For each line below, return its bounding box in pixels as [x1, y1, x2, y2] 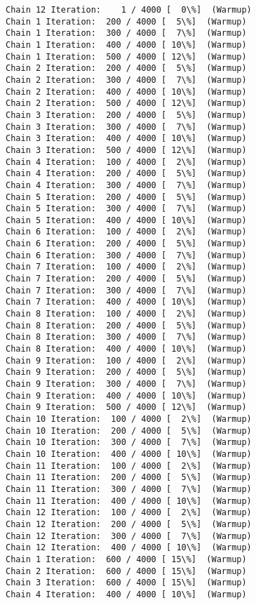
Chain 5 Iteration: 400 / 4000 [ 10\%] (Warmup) [6, 215, 247, 225]
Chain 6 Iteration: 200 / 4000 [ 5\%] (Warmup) [6, 239, 247, 249]
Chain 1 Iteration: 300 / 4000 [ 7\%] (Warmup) [6, 28, 247, 39]
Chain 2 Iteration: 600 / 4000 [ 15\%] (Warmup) [6, 566, 247, 576]
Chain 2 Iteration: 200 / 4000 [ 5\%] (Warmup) [6, 63, 247, 74]
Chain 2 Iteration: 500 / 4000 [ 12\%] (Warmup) [6, 98, 247, 109]
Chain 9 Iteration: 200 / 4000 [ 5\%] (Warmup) [6, 367, 247, 378]
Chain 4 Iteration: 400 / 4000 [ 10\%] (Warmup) [6, 589, 247, 599]
